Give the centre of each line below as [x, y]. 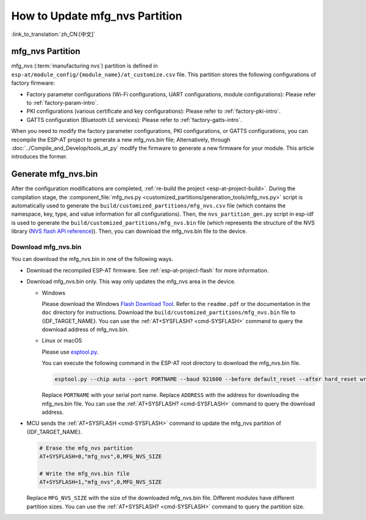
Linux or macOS [62, 341]
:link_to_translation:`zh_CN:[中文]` [53, 34]
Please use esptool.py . [70, 352]
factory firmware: [33, 83]
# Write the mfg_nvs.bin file [84, 473]
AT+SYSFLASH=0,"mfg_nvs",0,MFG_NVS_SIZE [100, 457]
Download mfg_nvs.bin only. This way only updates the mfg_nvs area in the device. [131, 282]
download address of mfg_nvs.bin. [85, 330]
